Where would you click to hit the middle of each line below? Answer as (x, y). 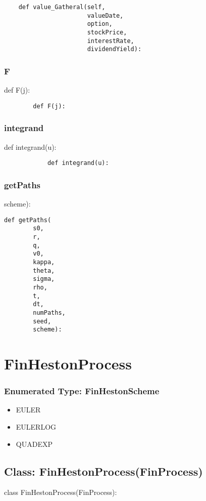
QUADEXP (34, 444)
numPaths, (49, 312)
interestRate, (111, 41)
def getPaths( (28, 220)
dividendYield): (114, 49)
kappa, (44, 262)
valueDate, (105, 15)
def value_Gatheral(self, (62, 7)
